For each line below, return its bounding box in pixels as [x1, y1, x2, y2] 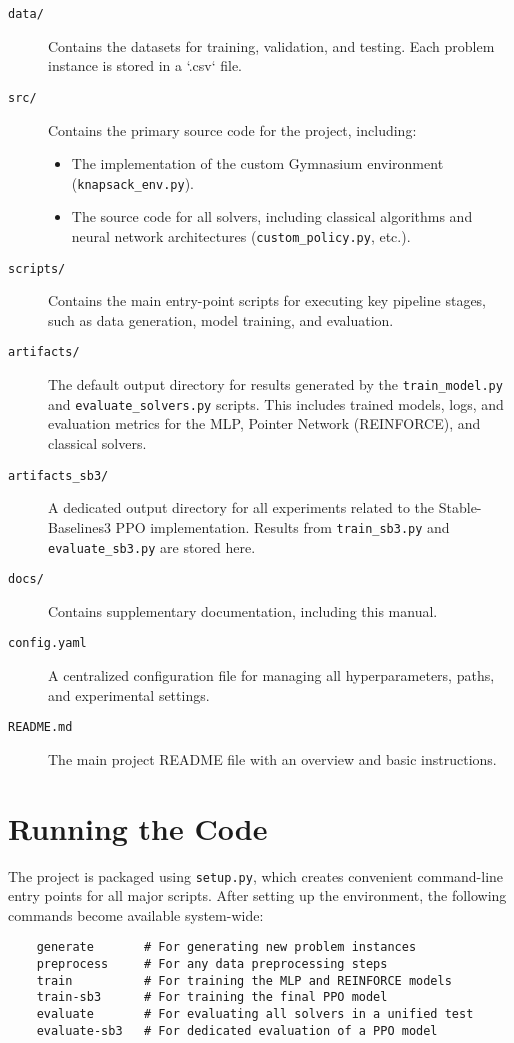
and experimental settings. [48, 684, 210, 705]
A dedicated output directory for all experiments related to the [48, 497, 435, 518]
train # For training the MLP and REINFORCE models [36, 973, 452, 988]
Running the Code [8, 807, 268, 848]
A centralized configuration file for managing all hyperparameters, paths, [48, 665, 495, 686]
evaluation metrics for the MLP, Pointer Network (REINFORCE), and [48, 413, 481, 434]
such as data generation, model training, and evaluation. [48, 309, 394, 330]
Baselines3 [48, 516, 111, 537]
